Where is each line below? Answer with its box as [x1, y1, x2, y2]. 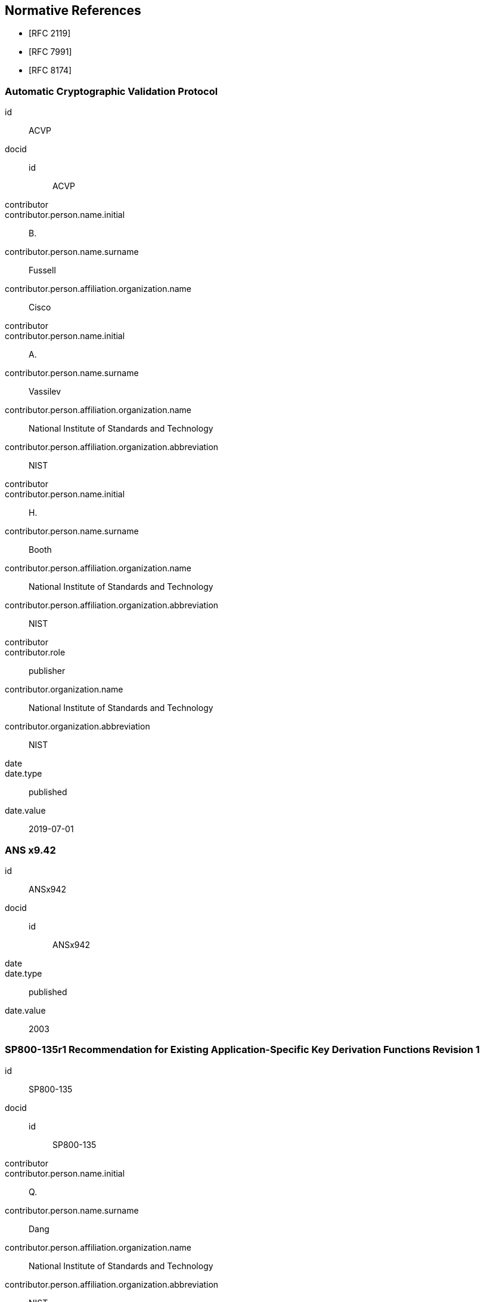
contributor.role [5, 647, 66, 658]
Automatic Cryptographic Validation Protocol [5, 85, 218, 97]
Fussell [29, 265, 56, 276]
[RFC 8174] [29, 65, 72, 76]
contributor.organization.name [5, 684, 123, 695]
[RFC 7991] [29, 47, 72, 57]
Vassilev [29, 386, 61, 397]
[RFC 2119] [29, 28, 71, 39]
